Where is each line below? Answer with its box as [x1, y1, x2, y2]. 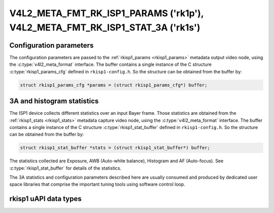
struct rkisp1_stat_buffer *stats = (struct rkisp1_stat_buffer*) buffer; [20, 145, 211, 151]
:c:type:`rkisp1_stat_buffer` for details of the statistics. [9, 165, 122, 171]
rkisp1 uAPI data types [9, 195, 82, 203]
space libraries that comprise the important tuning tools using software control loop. [9, 181, 185, 187]
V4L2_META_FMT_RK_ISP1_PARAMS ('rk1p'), [9, 8, 204, 19]
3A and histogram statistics [9, 97, 99, 106]
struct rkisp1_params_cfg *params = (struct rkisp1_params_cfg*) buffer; [20, 82, 208, 88]
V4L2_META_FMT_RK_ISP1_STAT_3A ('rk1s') [9, 22, 200, 33]
